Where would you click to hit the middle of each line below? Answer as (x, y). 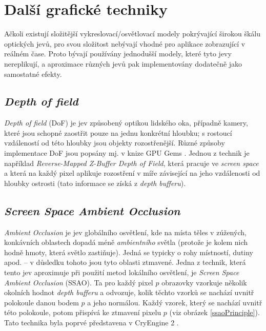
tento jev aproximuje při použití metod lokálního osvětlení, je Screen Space (122, 272)
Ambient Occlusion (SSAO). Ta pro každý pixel (79, 282)
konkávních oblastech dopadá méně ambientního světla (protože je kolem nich (126, 242)
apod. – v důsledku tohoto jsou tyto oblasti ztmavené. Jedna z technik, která (125, 262)
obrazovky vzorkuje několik (204, 282)
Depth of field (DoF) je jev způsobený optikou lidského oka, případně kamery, (126, 123)
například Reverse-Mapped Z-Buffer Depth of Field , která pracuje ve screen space (131, 163)
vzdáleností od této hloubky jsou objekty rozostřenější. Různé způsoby (115, 143)
